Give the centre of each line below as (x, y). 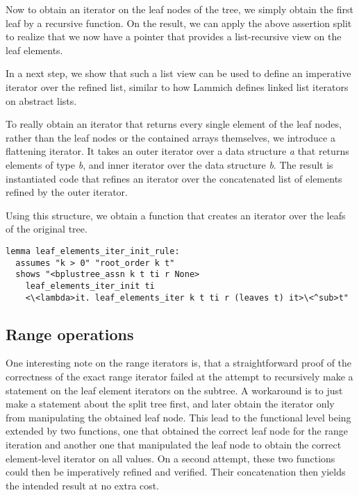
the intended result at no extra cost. (83, 485)
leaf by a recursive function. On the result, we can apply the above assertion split (179, 23)
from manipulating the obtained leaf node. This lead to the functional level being (178, 417)
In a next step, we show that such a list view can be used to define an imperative (178, 73)
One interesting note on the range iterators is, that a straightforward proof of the (179, 363)
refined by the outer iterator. (67, 192)
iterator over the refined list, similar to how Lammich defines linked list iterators (177, 86)
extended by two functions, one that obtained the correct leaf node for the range (177, 431)
